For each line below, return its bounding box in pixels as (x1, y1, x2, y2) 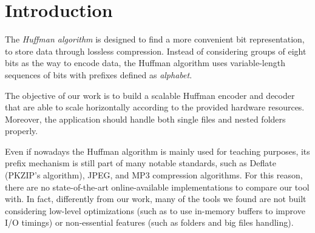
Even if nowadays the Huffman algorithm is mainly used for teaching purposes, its (5, 144, 310, 157)
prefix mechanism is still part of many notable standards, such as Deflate (5, 157, 276, 169)
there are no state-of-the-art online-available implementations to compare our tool (5, 180, 310, 193)
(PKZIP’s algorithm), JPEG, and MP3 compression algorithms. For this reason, (5, 169, 303, 181)
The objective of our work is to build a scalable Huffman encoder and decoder (5, 89, 295, 101)
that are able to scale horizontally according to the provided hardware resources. (5, 101, 305, 113)
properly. (5, 124, 38, 137)
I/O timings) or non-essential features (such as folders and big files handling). (5, 216, 294, 229)
